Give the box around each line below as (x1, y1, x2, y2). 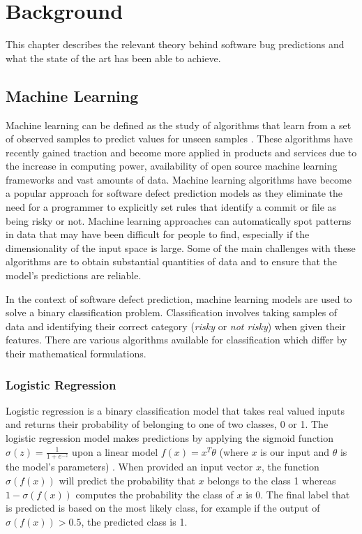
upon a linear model (72, 444, 158, 459)
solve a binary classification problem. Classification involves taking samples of (6, 305, 338, 320)
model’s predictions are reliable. (6, 268, 142, 283)
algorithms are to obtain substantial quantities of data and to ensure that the (6, 254, 337, 269)
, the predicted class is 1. (81, 514, 188, 528)
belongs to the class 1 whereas (207, 473, 336, 488)
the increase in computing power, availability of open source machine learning (6, 158, 338, 173)
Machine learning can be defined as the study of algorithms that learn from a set (6, 117, 352, 132)
